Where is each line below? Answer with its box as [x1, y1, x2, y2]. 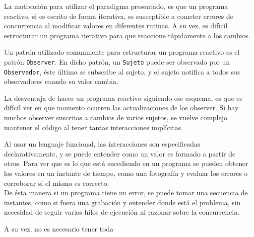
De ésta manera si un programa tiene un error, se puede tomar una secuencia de [4, 187, 248, 198]
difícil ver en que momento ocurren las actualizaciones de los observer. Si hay [4, 102, 239, 113]
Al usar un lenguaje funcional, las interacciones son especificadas [4, 139, 200, 149]
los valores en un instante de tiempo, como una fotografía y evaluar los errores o [4, 168, 248, 178]
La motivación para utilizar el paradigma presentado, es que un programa [4, 1, 228, 11]
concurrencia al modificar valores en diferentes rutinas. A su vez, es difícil [4, 20, 228, 31]
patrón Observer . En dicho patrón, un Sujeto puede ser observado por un [4, 56, 230, 67]
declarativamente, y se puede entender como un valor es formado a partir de [4, 148, 236, 158]
